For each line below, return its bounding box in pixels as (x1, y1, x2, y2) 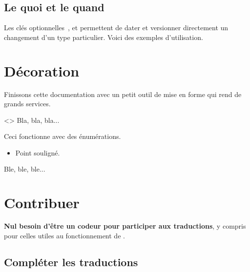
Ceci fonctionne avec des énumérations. (4, 131, 121, 141)
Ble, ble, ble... (4, 164, 45, 174)
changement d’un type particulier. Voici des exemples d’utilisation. (4, 32, 203, 42)
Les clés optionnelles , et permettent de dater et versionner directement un (4, 22, 229, 33)
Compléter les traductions (4, 254, 138, 269)
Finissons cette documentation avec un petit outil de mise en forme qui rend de (4, 89, 242, 99)
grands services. (4, 98, 51, 109)
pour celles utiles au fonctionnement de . (4, 230, 125, 240)
